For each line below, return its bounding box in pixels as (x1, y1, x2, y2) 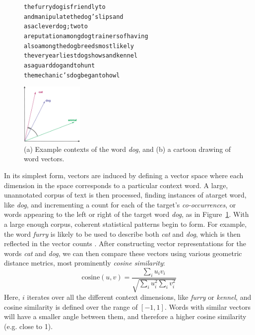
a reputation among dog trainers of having (24, 32, 148, 40)
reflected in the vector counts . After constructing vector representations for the (4, 238, 246, 249)
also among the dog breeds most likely (24, 42, 134, 50)
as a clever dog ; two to (24, 23, 88, 30)
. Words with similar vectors (164, 301, 251, 312)
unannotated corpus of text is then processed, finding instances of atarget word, (4, 190, 247, 200)
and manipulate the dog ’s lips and (24, 13, 124, 20)
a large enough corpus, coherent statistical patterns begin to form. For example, (4, 219, 247, 229)
